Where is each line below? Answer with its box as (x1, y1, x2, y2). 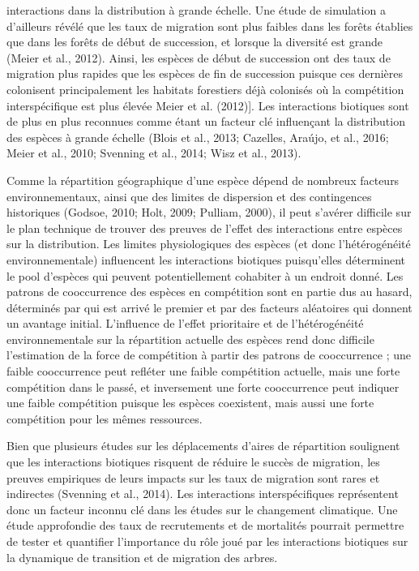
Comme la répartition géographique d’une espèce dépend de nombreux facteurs (6, 171, 400, 188)
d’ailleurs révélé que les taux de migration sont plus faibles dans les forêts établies (6, 17, 413, 34)
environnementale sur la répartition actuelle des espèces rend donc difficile (6, 330, 374, 347)
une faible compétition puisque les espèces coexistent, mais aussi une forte (6, 394, 374, 411)
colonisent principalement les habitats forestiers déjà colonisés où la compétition (6, 80, 404, 97)
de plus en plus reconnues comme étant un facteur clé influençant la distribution (6, 113, 405, 130)
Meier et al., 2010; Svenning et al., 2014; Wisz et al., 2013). (6, 144, 301, 161)
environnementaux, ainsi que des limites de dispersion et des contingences (6, 187, 372, 204)
